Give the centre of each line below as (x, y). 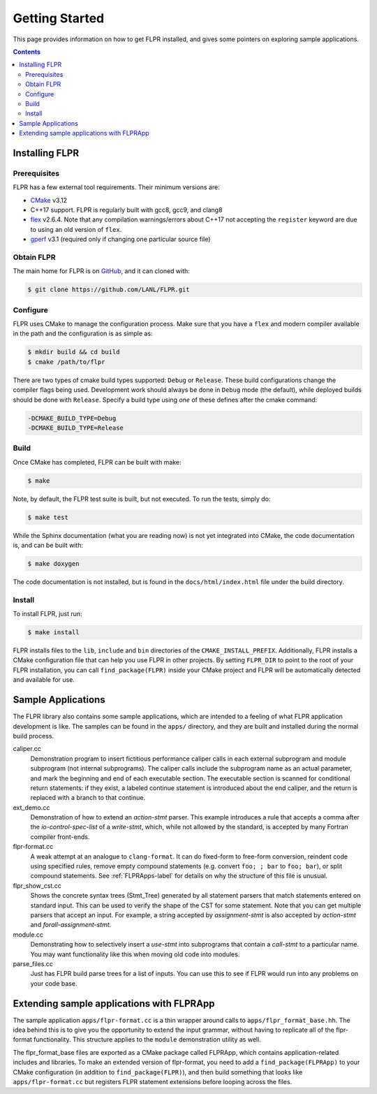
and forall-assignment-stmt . (71, 925)
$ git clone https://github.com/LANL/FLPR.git (109, 290)
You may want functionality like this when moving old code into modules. (135, 954)
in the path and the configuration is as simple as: (83, 334)
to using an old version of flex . (76, 229)
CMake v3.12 (49, 200)
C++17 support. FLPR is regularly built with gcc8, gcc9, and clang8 (126, 210)
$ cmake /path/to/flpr (66, 362)
